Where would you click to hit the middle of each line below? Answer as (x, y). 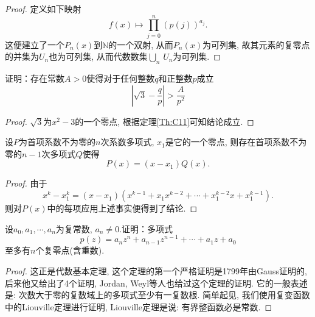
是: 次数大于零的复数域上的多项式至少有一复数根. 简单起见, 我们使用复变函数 (157, 295)
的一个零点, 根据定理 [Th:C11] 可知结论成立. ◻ (164, 121)
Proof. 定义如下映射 (43, 9)
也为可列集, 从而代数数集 (98, 56)
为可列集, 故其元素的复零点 (256, 44)
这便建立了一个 (35, 44)
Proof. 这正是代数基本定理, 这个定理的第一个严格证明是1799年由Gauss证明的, (156, 270)
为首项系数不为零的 (57, 142)
